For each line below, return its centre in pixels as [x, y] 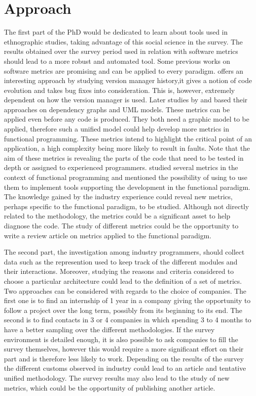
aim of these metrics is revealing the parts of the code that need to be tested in [124, 157]
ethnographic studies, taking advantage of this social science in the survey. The [123, 41]
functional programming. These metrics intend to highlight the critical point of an [128, 138]
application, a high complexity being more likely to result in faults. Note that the [127, 148]
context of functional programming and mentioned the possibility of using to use [126, 177]
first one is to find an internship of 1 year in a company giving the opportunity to [127, 300]
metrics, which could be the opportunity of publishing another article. [110, 387]
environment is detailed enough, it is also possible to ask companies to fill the [121, 339]
